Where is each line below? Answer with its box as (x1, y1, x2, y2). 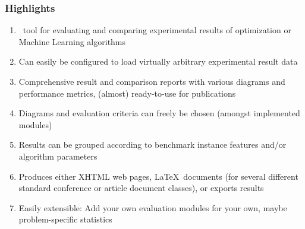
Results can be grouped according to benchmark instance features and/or (18, 138, 287, 151)
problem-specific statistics (18, 213, 112, 225)
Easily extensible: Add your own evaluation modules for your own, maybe (18, 201, 287, 214)
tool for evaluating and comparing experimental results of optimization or (23, 24, 291, 36)
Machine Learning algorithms (18, 35, 126, 47)
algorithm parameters (18, 150, 98, 162)
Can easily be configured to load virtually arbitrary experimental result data (18, 55, 298, 68)
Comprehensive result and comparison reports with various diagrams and (18, 75, 285, 87)
